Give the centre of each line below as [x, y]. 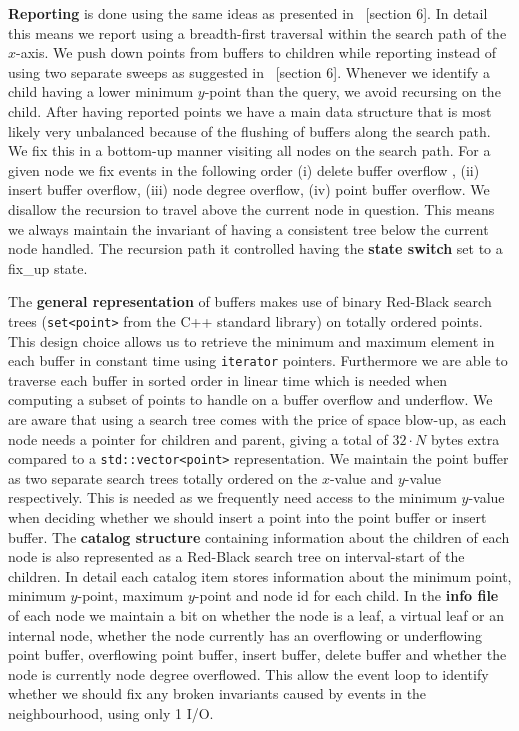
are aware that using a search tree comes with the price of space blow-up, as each [257, 419]
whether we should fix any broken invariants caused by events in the [217, 693]
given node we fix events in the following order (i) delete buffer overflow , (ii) [244, 169]
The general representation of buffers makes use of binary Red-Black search [250, 301]
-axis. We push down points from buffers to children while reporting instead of [256, 52]
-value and [361, 477]
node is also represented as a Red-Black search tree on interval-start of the [236, 556]
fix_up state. [48, 267]
